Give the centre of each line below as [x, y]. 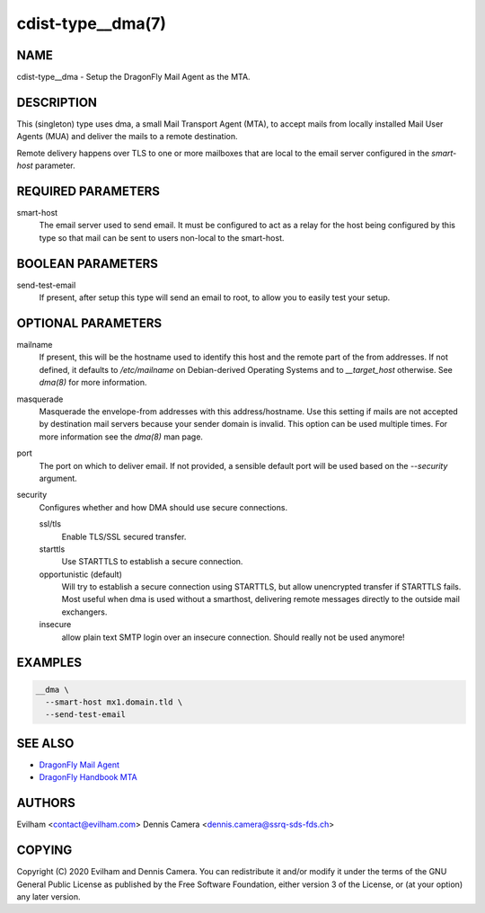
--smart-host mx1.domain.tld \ [114, 702]
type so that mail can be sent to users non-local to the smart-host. [162, 237]
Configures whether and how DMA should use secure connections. [163, 507]
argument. [58, 478]
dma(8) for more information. [93, 383]
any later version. [48, 896]
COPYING [44, 851]
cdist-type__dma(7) [91, 23]
